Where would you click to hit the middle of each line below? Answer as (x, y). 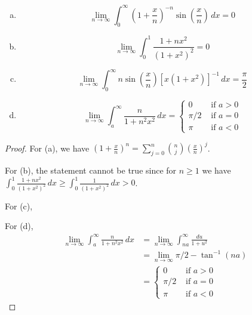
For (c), (19, 206)
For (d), (19, 226)
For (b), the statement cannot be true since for (91, 170)
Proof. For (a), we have (47, 148)
